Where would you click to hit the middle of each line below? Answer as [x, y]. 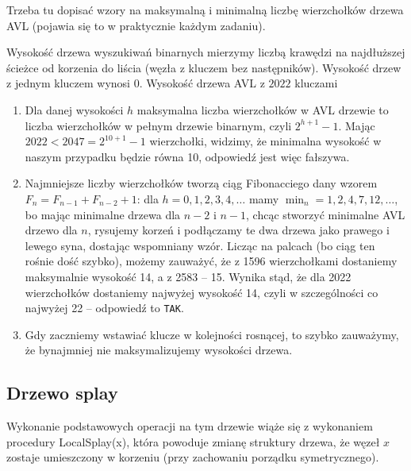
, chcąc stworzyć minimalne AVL [326, 214]
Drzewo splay [62, 393]
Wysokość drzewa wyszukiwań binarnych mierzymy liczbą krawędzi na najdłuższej [206, 52]
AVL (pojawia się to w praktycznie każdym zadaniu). [136, 25]
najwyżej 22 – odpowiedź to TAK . [104, 308]
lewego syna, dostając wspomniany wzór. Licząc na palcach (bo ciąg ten [200, 245]
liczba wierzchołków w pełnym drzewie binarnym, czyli [158, 125]
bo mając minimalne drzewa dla [103, 214]
